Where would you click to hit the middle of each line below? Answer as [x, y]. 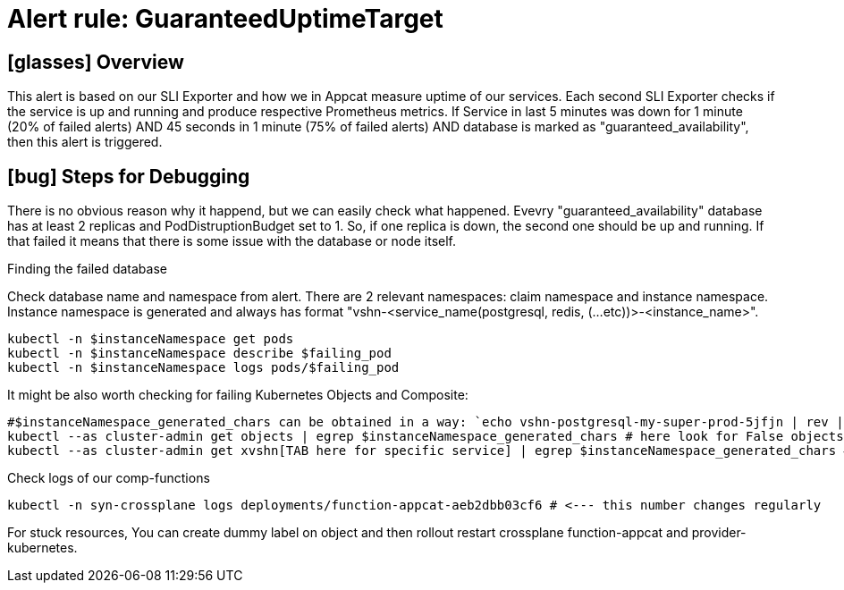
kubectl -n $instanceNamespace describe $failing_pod [199, 354]
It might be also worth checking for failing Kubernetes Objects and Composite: [238, 395]
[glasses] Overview [96, 62]
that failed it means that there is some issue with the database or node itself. [232, 241]
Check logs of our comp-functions [109, 478]
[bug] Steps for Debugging [129, 176]
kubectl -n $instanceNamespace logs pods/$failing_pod [203, 368]
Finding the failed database [87, 269]
